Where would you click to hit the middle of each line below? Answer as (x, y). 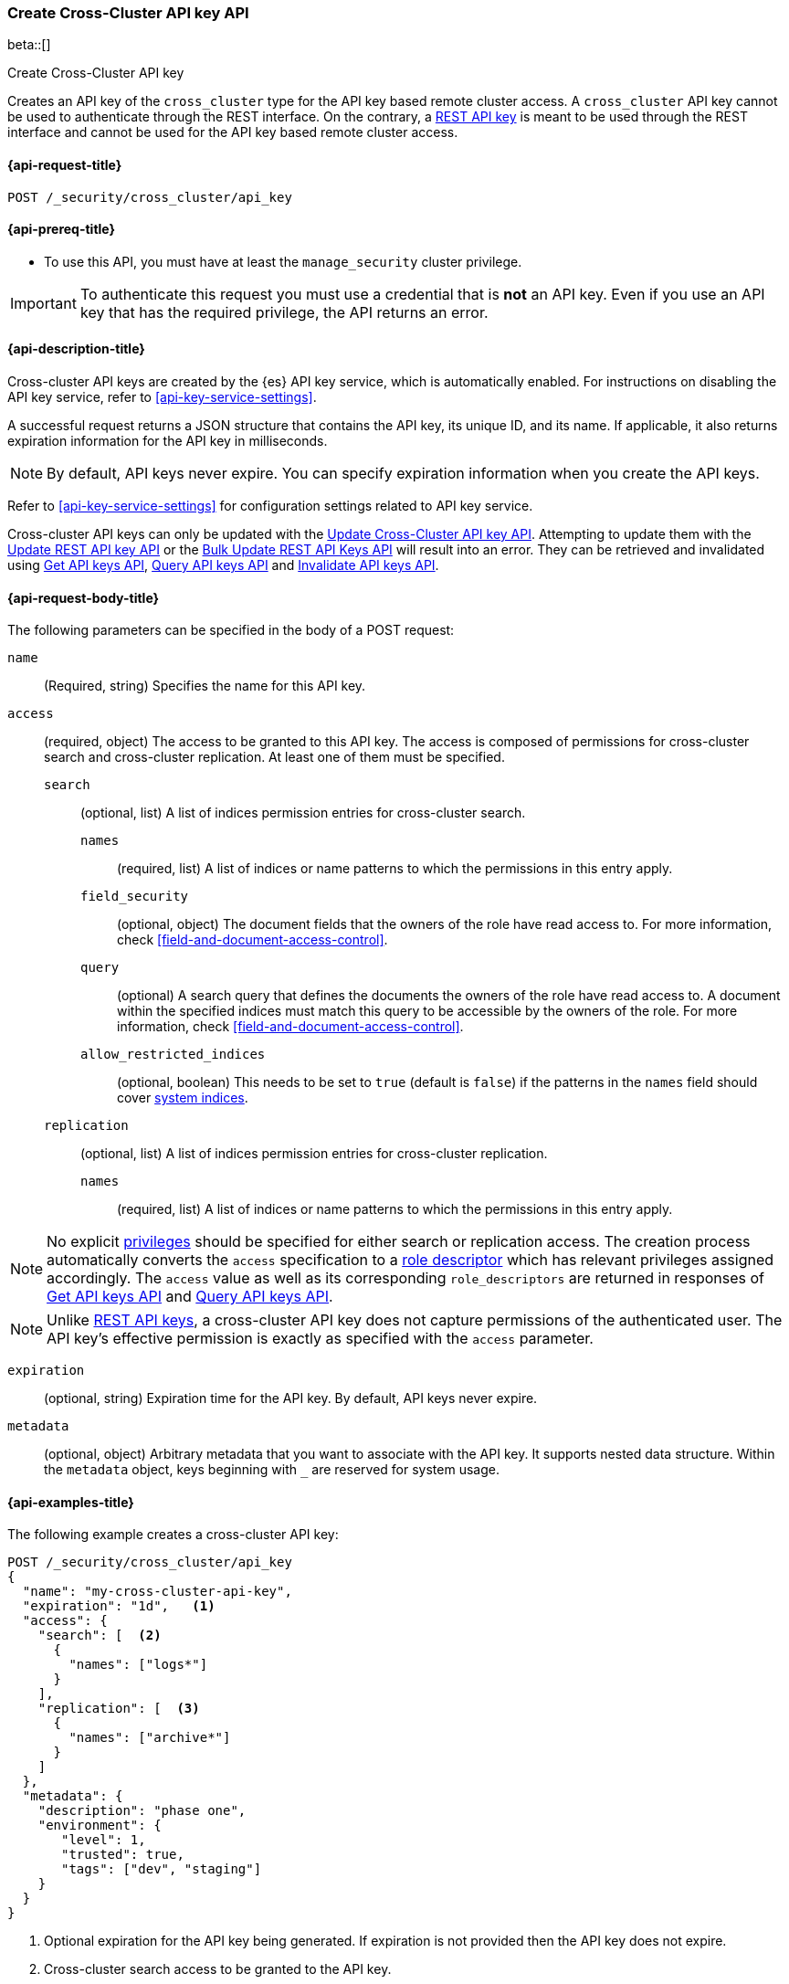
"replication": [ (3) (119, 1709)
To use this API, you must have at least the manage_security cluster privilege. (283, 261)
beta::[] (29, 45)
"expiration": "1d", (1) (119, 1606)
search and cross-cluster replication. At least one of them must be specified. (274, 757)
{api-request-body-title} (84, 597)
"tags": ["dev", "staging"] (162, 1869)
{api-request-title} (65, 164)
